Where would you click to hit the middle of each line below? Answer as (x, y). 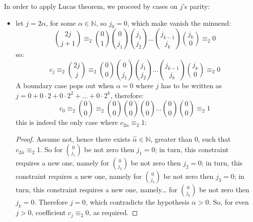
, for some (61, 23)
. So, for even (229, 202)
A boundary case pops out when (65, 85)
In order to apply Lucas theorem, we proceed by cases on (91, 6)
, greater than (171, 139)
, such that (215, 139)
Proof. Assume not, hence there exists (73, 139)
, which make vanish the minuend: (179, 23)
